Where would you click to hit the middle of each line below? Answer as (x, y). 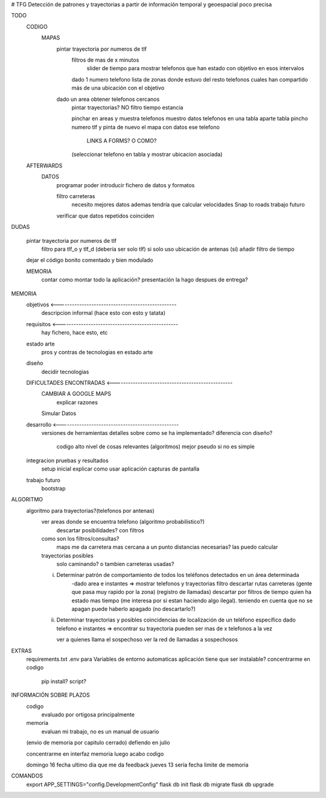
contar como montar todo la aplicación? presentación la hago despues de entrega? (145, 280)
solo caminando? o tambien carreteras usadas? (115, 564)
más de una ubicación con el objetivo (118, 88)
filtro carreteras (76, 196)
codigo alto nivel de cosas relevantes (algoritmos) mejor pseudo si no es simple (155, 446)
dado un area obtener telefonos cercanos (108, 99)
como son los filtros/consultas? (80, 538)
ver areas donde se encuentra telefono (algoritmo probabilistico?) (123, 522)
